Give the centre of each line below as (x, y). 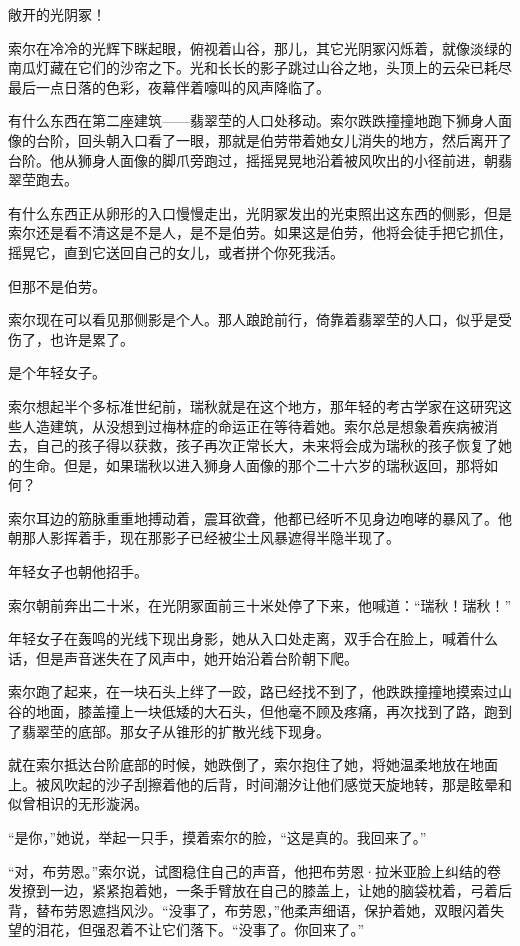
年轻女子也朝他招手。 (78, 571)
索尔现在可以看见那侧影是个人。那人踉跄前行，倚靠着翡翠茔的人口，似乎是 (253, 319)
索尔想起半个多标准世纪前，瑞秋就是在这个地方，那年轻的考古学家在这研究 (253, 405)
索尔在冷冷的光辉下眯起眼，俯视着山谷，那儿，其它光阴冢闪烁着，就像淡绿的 (260, 47)
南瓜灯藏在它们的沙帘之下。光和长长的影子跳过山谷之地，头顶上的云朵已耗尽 (260, 67)
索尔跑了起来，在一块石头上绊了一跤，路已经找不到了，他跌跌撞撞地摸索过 (253, 691)
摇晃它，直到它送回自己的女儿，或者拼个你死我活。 (176, 251)
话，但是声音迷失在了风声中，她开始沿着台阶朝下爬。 (183, 657)
